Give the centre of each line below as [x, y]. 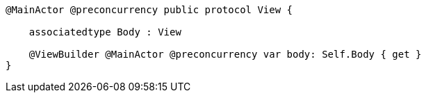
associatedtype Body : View [105, 32]
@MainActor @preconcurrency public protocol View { [149, 10]
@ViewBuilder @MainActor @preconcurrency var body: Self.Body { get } [225, 54]
